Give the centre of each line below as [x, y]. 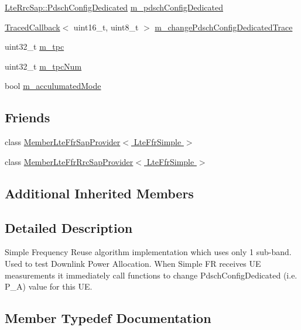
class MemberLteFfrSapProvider [63, 142]
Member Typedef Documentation [108, 318]
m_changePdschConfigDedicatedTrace [224, 27]
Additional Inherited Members [99, 193]
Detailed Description [69, 227]
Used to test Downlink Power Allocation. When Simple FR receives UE [133, 263]
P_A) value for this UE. [49, 286]
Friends [28, 117]
